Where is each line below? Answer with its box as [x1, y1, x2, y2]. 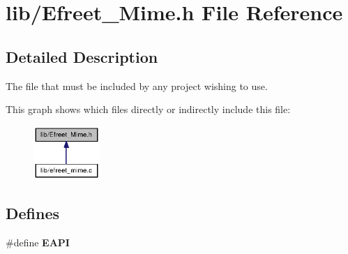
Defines [6, 202, 60, 224]
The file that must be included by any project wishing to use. [6, 78, 268, 93]
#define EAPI [6, 235, 70, 250]
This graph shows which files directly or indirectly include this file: [6, 102, 291, 117]
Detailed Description [6, 45, 158, 67]
